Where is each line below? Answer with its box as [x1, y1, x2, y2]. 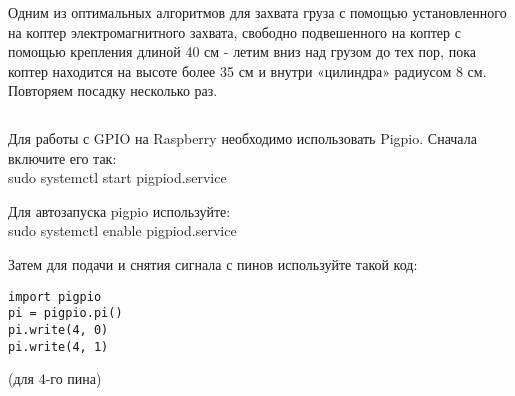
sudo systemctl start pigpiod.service [8, 167, 227, 188]
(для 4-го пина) [8, 368, 102, 389]
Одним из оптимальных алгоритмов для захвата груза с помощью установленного [8, 2, 507, 22]
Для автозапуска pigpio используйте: [8, 200, 231, 221]
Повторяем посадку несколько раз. [8, 80, 218, 101]
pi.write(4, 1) [8, 339, 109, 354]
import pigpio [8, 289, 102, 304]
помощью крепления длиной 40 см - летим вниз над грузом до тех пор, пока [8, 41, 476, 62]
